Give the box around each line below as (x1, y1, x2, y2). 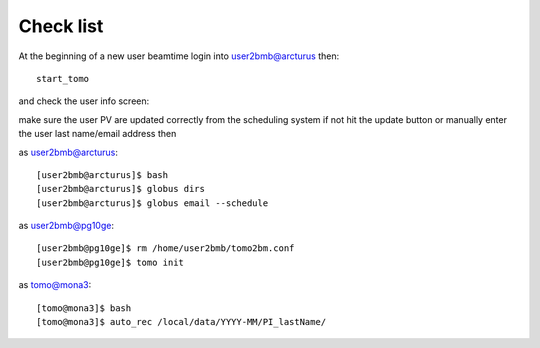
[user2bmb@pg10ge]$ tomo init (36, 256, 185, 268)
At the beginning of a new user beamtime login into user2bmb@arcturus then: (18, 50, 340, 62)
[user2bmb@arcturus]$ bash (36, 169, 169, 180)
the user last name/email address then (18, 128, 177, 140)
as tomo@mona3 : (18, 279, 92, 291)
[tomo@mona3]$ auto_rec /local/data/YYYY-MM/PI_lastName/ (36, 316, 327, 328)
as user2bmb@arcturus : (18, 146, 119, 158)
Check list (18, 15, 104, 37)
